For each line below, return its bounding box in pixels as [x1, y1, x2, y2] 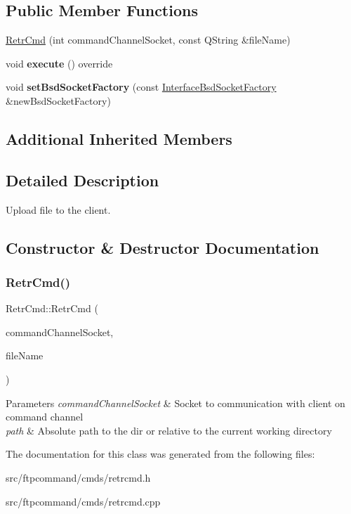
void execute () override [6, 56, 113, 70]
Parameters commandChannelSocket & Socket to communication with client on [6, 395, 345, 410]
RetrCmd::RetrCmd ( [6, 301, 98, 316]
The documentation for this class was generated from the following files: [6, 446, 315, 461]
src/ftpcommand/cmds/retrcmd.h [6, 470, 151, 484]
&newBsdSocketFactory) [6, 93, 111, 108]
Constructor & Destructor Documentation [6, 236, 319, 258]
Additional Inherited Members [6, 127, 232, 149]
